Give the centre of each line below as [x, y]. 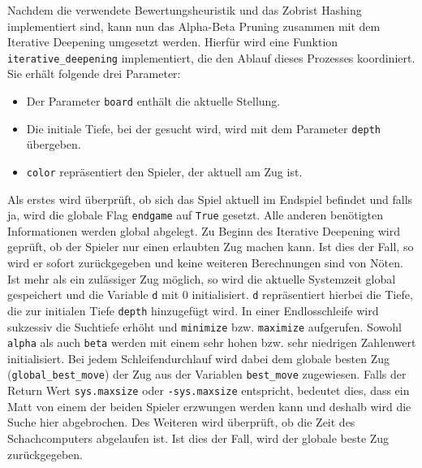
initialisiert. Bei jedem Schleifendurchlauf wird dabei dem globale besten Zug [199, 358]
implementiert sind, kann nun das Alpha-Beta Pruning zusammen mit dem [194, 26]
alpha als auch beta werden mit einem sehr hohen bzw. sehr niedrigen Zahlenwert [212, 342]
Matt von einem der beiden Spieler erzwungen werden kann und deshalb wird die [209, 406]
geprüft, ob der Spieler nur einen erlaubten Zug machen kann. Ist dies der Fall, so [211, 247]
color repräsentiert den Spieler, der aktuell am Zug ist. [164, 171]
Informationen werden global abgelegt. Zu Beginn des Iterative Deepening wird [204, 230]
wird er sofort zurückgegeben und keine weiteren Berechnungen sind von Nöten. [205, 263]
